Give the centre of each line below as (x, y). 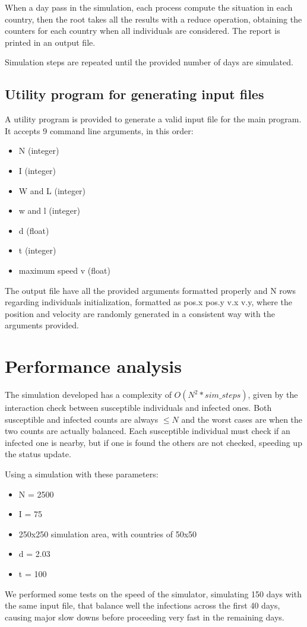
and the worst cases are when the (242, 419)
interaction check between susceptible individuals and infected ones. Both (138, 408)
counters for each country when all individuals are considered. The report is (143, 31)
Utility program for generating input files (134, 94)
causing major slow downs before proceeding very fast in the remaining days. (145, 617)
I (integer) (37, 170)
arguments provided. (42, 325)
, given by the (273, 395)
